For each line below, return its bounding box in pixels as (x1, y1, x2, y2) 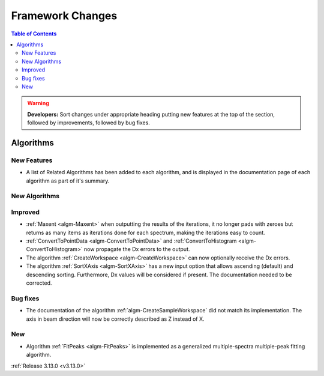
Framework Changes (11, 9, 118, 22)
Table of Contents (11, 30, 57, 37)
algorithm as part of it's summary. (26, 177, 110, 184)
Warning (27, 100, 49, 107)
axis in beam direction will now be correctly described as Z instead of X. (26, 315, 205, 323)
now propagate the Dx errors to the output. (84, 246, 190, 253)
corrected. (26, 279, 52, 287)
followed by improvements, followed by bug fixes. (27, 119, 150, 126)
